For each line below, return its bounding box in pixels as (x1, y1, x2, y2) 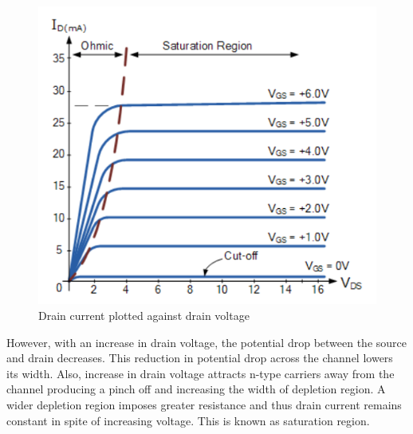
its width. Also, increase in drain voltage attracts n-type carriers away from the (6, 365, 395, 381)
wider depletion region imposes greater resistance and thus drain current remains (6, 397, 402, 413)
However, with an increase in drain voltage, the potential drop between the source (6, 333, 407, 350)
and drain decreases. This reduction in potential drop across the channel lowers (6, 349, 393, 366)
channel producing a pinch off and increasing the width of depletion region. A (6, 381, 386, 397)
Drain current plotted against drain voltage (38, 307, 250, 324)
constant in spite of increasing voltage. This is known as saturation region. (6, 412, 370, 428)
